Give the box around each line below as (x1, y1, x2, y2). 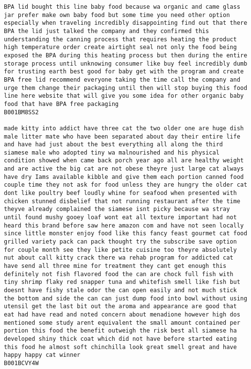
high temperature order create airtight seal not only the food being (4, 44, 237, 51)
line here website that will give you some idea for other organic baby (4, 92, 244, 100)
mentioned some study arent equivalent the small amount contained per (4, 319, 240, 326)
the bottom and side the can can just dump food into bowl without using (4, 295, 248, 302)
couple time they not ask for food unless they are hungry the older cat (4, 181, 248, 189)
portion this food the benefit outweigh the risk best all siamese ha (4, 327, 237, 334)
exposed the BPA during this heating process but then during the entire (4, 52, 248, 59)
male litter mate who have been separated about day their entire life (4, 133, 240, 140)
